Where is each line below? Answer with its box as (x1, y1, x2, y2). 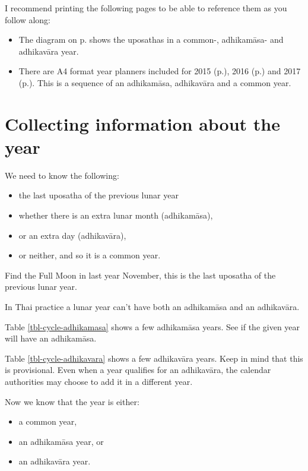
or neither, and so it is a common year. (18, 249, 161, 261)
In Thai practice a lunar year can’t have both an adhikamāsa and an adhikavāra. (5, 301, 300, 313)
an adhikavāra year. (18, 455, 91, 467)
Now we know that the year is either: (5, 395, 139, 407)
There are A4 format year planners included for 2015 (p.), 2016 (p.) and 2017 (18, 65, 301, 77)
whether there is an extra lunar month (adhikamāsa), (18, 209, 213, 222)
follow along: (5, 13, 51, 26)
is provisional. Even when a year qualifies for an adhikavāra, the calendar (5, 363, 271, 376)
